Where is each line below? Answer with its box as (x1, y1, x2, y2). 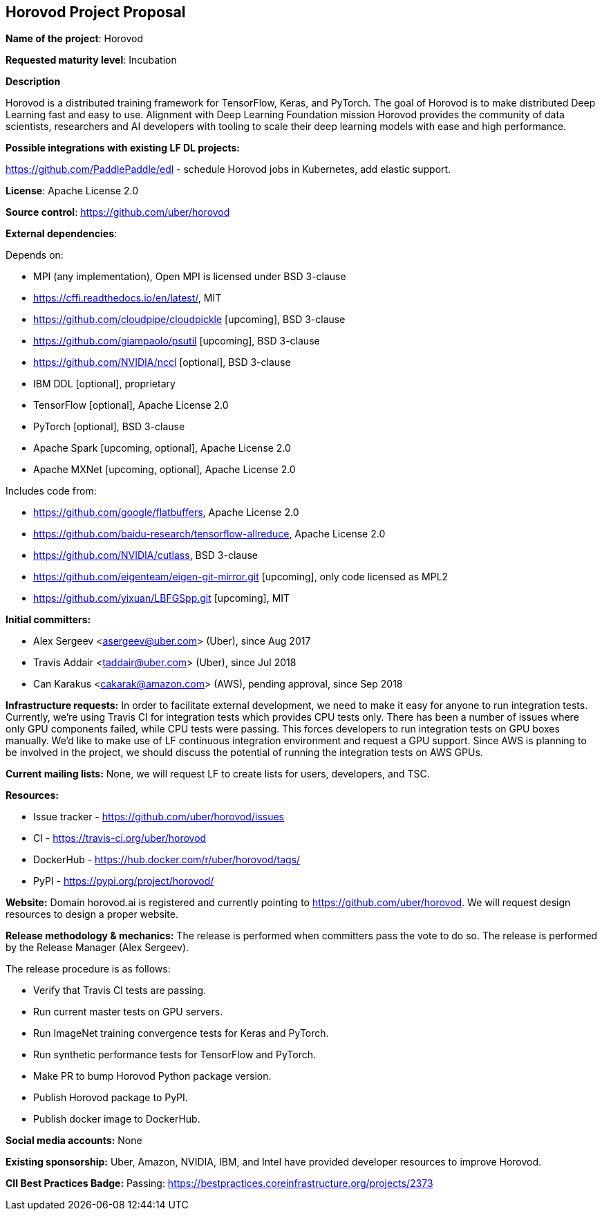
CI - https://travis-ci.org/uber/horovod (33, 832, 207, 845)
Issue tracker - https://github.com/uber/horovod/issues (33, 811, 284, 823)
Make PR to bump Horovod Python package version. (33, 1070, 272, 1083)
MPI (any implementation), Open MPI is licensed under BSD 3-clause (33, 270, 346, 283)
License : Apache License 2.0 (6, 185, 139, 197)
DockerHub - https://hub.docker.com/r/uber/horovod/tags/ (33, 854, 301, 866)
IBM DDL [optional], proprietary (33, 378, 176, 390)
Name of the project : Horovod (6, 33, 144, 45)
